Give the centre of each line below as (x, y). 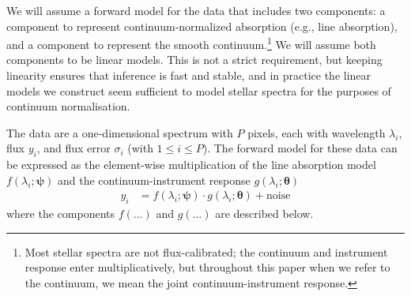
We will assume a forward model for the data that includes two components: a (196, 10)
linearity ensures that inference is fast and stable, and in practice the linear (189, 75)
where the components (60, 214)
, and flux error (74, 148)
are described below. (264, 214)
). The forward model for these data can (300, 148)
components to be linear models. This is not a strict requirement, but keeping (194, 60)
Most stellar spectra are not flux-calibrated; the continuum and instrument (206, 251)
